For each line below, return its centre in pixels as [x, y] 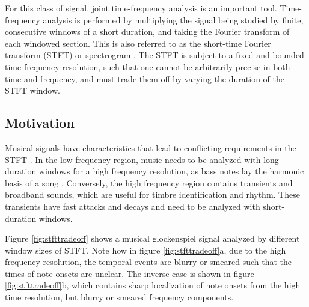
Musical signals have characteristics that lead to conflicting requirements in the [151, 147]
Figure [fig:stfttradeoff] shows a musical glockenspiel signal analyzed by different [152, 238]
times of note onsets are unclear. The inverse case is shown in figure [130, 273]
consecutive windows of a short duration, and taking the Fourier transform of [147, 31]
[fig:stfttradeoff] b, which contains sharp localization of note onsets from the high [153, 285]
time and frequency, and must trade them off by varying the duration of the [145, 78]
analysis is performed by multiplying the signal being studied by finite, [173, 19]
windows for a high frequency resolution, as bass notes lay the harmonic [171, 171]
